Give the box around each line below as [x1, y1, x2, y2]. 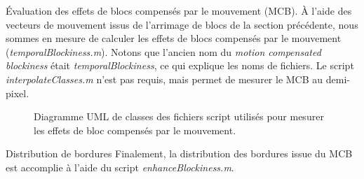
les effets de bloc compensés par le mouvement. [34, 122, 236, 137]
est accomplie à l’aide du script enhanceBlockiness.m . [6, 159, 234, 174]
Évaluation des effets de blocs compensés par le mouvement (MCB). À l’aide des [6, 3, 352, 17]
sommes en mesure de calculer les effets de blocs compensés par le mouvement [6, 31, 342, 45]
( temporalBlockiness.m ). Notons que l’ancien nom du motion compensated [6, 44, 321, 59]
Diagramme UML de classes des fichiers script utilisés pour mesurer [34, 109, 324, 124]
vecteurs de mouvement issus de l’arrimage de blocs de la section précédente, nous [6, 17, 358, 31]
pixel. [6, 85, 29, 100]
